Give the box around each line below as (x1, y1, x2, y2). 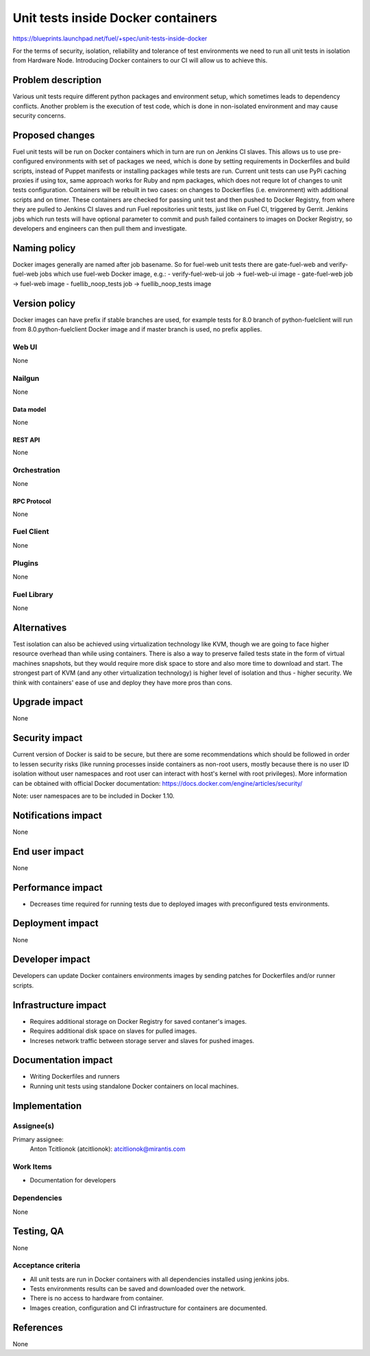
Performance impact (12, 882, 103, 893)
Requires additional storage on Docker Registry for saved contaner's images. (29, 1017, 247, 1025)
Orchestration (12, 465, 61, 475)
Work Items (12, 1162, 52, 1171)
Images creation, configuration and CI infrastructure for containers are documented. (29, 1304, 267, 1312)
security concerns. (12, 112, 66, 120)
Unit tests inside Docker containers (12, 10, 218, 25)
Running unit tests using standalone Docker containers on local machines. (29, 1082, 239, 1090)
